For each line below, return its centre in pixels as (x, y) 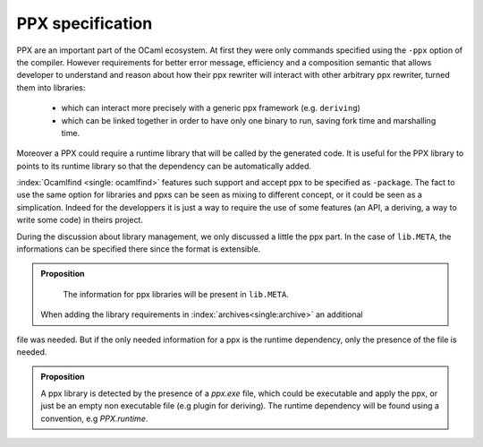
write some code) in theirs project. (80, 220)
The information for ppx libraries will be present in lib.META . (176, 294)
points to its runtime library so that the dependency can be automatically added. (164, 166)
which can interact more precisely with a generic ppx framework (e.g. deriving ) (211, 108)
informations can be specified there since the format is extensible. (139, 249)
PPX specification (85, 23)
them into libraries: (51, 87)
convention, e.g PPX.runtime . (94, 418)
